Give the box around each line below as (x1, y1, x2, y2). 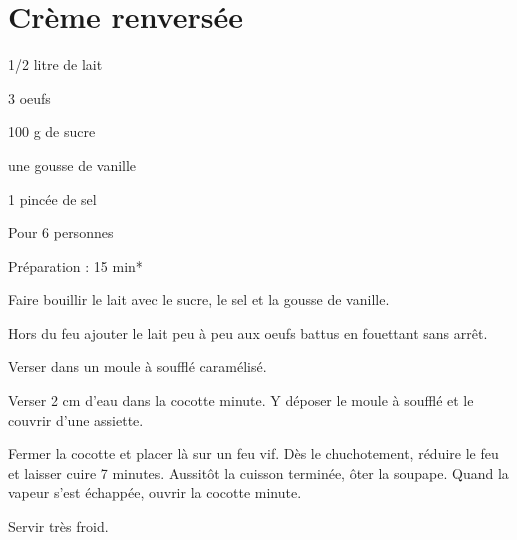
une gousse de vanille (8, 154, 137, 175)
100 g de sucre (8, 121, 96, 142)
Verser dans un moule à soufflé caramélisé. (8, 356, 267, 377)
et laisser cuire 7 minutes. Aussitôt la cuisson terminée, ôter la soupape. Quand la (8, 462, 509, 483)
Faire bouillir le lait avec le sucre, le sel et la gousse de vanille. (8, 289, 390, 310)
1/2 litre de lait (8, 54, 103, 75)
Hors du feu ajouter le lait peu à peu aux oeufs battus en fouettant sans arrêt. (8, 322, 488, 343)
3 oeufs (8, 87, 51, 108)
